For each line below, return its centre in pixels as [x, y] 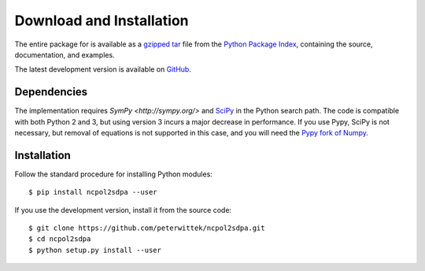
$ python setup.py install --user [95, 250]
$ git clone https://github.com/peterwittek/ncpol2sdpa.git [147, 228]
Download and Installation [102, 20]
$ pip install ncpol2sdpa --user [93, 192]
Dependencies [51, 92]
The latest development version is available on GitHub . [103, 69]
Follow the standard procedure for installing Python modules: [113, 174]
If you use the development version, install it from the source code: [123, 210]
